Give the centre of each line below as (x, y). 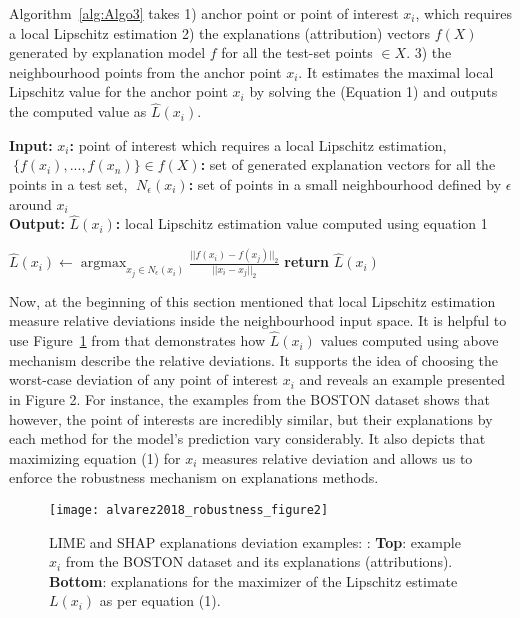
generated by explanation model (107, 52)
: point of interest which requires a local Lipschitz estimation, (258, 144)
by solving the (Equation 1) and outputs (373, 91)
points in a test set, (68, 183)
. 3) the (429, 52)
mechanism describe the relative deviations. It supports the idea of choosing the (254, 359)
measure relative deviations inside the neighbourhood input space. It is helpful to (258, 320)
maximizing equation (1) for (95, 457)
